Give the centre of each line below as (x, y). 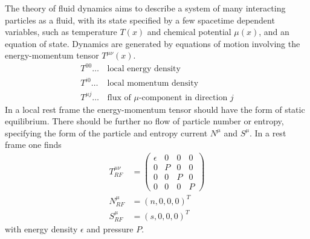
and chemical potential (189, 32)
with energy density (41, 229)
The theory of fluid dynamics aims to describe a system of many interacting (145, 8)
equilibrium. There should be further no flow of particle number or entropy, (144, 121)
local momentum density (153, 84)
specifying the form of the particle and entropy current (106, 132)
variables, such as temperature (61, 32)
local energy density (144, 69)
